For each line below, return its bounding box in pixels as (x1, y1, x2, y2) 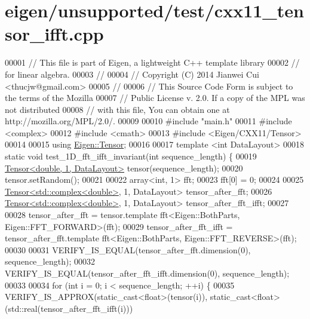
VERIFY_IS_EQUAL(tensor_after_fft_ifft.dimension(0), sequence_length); (5, 267, 290, 279)
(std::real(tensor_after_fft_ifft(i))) (5, 302, 133, 314)
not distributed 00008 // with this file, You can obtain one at (5, 103, 230, 115)
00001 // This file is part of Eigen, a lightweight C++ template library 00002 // (5, 56, 300, 69)
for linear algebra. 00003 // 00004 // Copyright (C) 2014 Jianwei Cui (5, 68, 259, 80)
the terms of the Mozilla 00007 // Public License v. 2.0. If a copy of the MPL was (5, 91, 305, 104)
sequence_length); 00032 (5, 255, 95, 268)
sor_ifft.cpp (5, 22, 104, 46)
